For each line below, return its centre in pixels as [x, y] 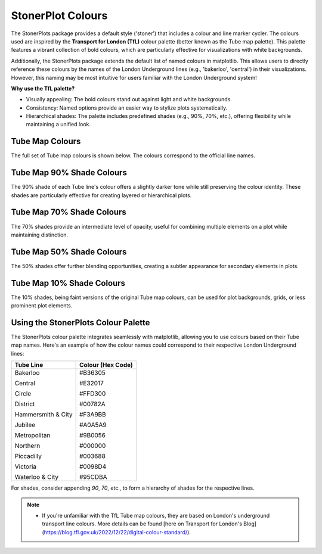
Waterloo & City [37, 477]
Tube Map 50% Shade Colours [69, 252]
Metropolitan [32, 435]
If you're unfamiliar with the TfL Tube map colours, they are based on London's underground [156, 516]
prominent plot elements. [42, 306]
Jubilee [25, 425]
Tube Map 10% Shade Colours [68, 283]
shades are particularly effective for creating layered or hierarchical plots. [101, 195]
